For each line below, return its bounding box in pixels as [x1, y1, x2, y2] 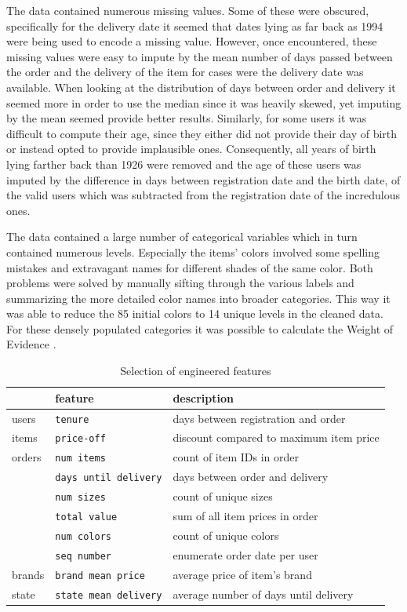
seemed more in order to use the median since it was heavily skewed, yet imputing [6, 94, 402, 111]
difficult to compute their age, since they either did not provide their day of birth [6, 125, 398, 141]
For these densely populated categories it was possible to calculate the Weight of [6, 320, 394, 337]
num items [55, 453, 106, 464]
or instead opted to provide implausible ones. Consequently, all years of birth [6, 140, 376, 157]
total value [55, 512, 118, 523]
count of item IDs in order [173, 449, 299, 465]
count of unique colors [173, 526, 279, 543]
